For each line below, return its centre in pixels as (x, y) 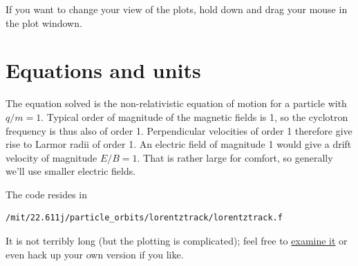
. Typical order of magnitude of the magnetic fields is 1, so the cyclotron (195, 116)
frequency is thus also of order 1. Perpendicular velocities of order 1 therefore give (179, 130)
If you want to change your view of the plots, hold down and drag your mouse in (177, 9)
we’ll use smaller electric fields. (71, 171)
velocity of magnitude (51, 157)
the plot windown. (44, 22)
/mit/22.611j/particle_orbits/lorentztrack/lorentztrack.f (144, 218)
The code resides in (47, 194)
